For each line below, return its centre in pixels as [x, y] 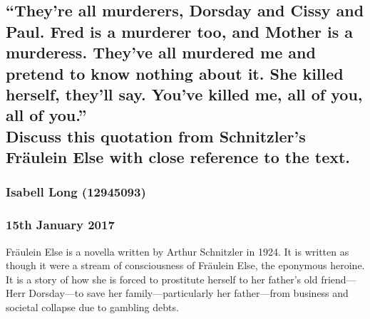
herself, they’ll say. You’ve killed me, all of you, [184, 94]
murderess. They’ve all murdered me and [161, 52]
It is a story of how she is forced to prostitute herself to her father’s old [162, 279]
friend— [339, 279]
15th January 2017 [60, 225]
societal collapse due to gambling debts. [92, 307]
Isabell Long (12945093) [76, 192]
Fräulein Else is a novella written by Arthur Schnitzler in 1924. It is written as [178, 251]
